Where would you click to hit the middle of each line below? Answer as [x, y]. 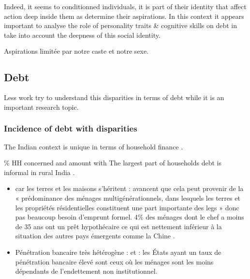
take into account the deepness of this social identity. [82, 35]
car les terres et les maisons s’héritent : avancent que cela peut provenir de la [129, 188]
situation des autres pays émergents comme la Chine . [95, 236]
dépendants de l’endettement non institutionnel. [86, 271]
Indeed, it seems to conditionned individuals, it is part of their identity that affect [125, 6]
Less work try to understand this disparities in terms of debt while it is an [114, 97]
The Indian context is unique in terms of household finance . [94, 146]
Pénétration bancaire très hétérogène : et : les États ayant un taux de [118, 252]
